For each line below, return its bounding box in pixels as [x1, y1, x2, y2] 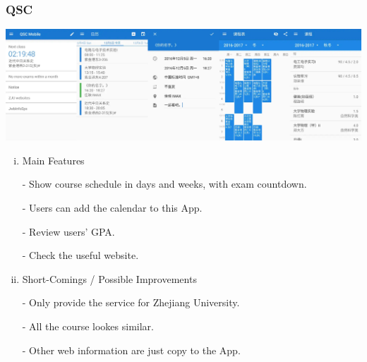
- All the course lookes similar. [22, 318, 154, 333]
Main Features [22, 152, 85, 167]
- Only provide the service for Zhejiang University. [22, 295, 240, 310]
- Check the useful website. [22, 248, 139, 263]
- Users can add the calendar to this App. [22, 200, 203, 215]
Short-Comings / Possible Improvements [22, 271, 197, 286]
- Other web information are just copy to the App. [22, 342, 241, 357]
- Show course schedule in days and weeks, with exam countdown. [22, 176, 307, 191]
